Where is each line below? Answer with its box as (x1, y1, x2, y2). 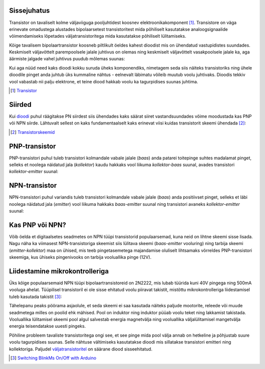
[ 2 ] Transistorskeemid (10, 129, 55, 135)
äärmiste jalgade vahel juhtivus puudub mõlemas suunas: (9, 56, 125, 62)
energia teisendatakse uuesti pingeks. (9, 323, 86, 329)
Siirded (9, 100, 32, 109)
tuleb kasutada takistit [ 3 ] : (9, 294, 62, 299)
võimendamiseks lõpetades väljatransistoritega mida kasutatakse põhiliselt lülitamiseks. (9, 33, 186, 39)
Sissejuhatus (9, 6, 50, 15)
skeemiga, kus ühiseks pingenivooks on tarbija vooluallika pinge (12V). (9, 254, 152, 260)
